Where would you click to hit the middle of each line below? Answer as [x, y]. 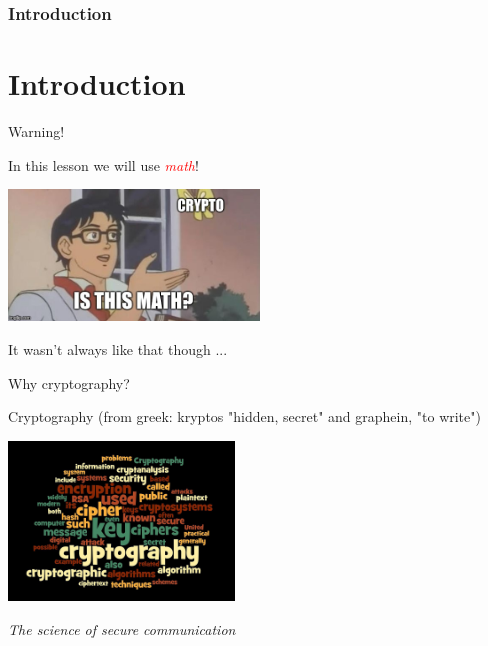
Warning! [36, 130]
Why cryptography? [69, 382]
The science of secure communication [122, 628]
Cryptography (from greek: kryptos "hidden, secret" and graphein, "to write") [244, 416]
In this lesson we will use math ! [103, 164]
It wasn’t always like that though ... [118, 349]
